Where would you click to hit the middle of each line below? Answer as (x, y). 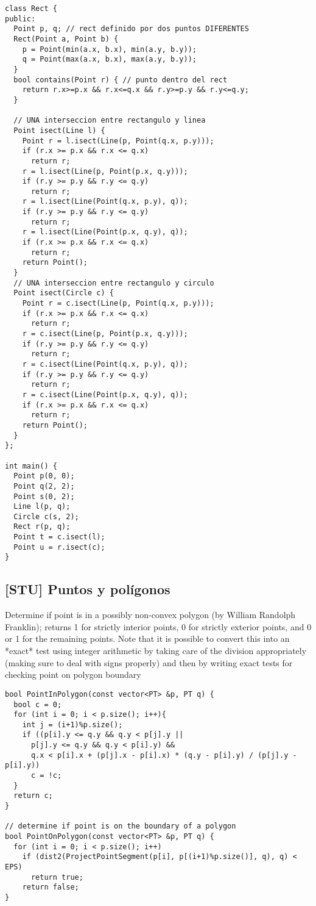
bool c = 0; (38, 704)
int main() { (31, 466)
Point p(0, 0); (44, 476)
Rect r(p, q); (42, 527)
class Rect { (31, 9)
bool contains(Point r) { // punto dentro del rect (121, 80)
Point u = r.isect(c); (59, 547)
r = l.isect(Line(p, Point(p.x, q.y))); (105, 171)
